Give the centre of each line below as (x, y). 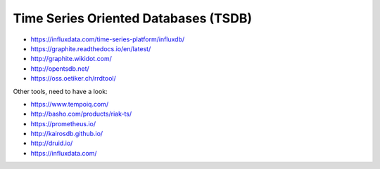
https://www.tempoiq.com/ (70, 104)
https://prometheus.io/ (63, 123)
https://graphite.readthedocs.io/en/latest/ (91, 48)
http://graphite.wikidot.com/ (71, 59)
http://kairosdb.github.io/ (67, 134)
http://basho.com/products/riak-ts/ (81, 114)
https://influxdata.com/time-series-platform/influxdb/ (108, 39)
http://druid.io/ (52, 143)
